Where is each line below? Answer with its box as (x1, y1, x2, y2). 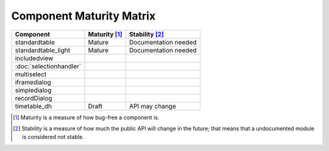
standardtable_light (15, 46, 70, 54)
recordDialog (15, 94, 52, 102)
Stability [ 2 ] (129, 30, 164, 38)
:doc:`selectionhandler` (15, 61, 82, 70)
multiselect (15, 70, 47, 79)
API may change (129, 102, 176, 110)
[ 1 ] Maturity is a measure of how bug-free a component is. (13, 113, 160, 121)
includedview (15, 54, 54, 62)
